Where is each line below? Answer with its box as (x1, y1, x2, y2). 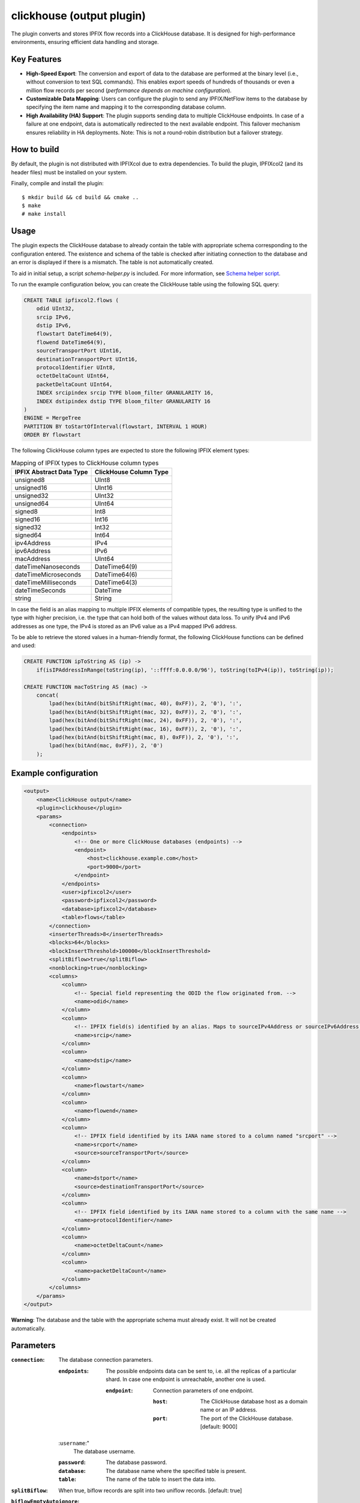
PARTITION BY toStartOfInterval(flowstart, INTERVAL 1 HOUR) (23, 423, 208, 430)
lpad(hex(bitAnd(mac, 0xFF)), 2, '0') (49, 742, 163, 749)
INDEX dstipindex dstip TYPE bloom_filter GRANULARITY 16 (36, 397, 211, 405)
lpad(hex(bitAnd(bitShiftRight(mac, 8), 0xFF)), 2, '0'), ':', (49, 733, 239, 741)
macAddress (14, 554, 50, 563)
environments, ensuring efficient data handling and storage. (11, 38, 159, 45)
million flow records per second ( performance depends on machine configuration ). (26, 87, 232, 94)
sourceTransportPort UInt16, (36, 347, 122, 354)
